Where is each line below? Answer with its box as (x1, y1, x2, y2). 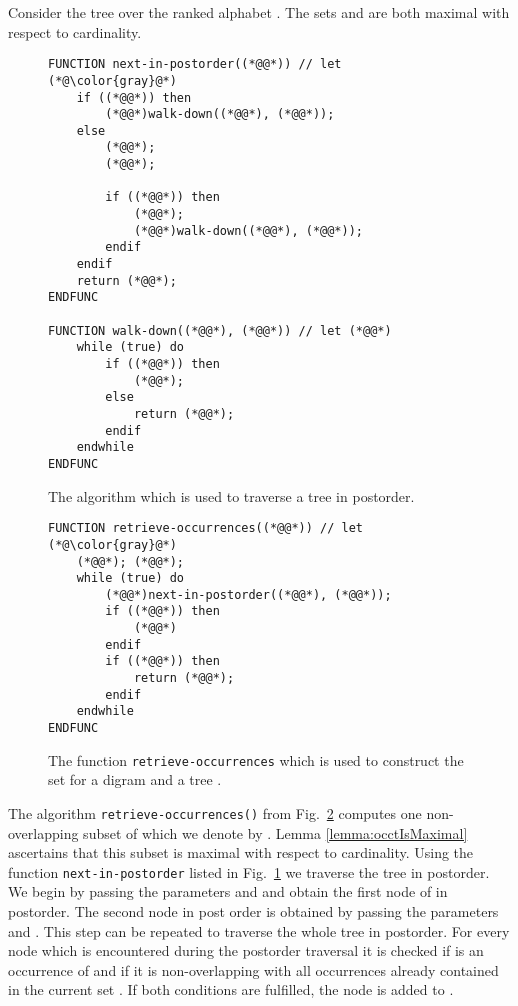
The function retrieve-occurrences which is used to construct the (48, 749, 464, 770)
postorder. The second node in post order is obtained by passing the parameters (8, 901, 499, 922)
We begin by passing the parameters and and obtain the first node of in (8, 881, 448, 902)
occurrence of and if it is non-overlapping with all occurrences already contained (8, 959, 499, 980)
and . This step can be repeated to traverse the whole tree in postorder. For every (8, 920, 510, 941)
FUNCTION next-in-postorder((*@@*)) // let (48, 57, 342, 72)
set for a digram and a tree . (48, 769, 222, 790)
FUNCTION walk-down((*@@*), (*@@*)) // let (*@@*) (48, 323, 392, 338)
